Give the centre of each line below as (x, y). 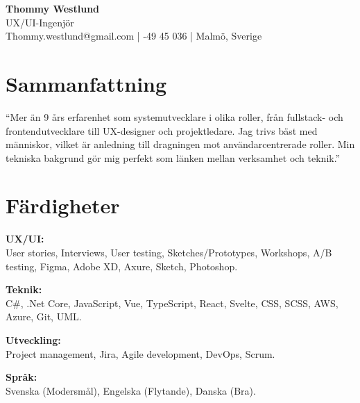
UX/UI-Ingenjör (40, 22)
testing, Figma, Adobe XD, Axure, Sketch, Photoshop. (122, 266)
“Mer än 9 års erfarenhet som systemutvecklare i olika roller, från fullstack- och (174, 116)
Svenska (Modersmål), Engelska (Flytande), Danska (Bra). (131, 390)
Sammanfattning (86, 83)
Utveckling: (33, 339)
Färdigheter (63, 205)
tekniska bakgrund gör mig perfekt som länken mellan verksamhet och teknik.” (173, 157)
